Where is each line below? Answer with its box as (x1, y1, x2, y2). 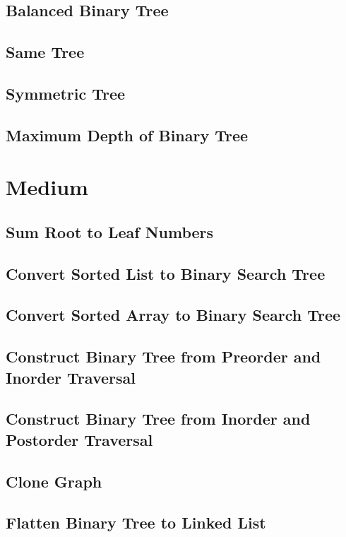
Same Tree (6, 41, 85, 63)
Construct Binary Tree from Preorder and (6, 346, 321, 367)
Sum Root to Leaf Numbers (6, 220, 214, 242)
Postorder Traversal (6, 428, 153, 450)
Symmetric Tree (6, 82, 126, 104)
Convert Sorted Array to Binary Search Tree (6, 304, 341, 326)
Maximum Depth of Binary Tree (6, 124, 249, 146)
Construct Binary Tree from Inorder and (6, 408, 311, 430)
